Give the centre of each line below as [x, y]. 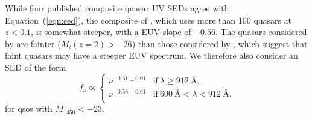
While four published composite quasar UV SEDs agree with [117, 8]
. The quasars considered [261, 32]
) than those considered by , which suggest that [220, 43]
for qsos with [29, 108]
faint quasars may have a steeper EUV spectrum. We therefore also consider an [151, 55]
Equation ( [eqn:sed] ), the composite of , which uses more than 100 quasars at [148, 20]
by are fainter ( [33, 43]
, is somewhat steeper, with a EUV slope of [111, 32]
